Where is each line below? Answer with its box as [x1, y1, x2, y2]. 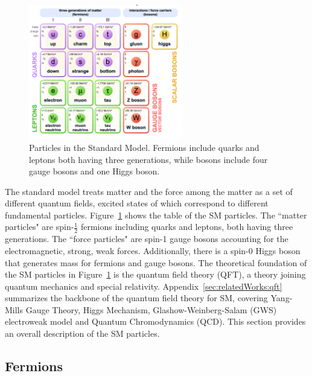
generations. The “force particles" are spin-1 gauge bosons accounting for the [5, 232, 288, 245]
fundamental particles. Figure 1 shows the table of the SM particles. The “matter [5, 208, 307, 221]
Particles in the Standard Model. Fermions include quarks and [29, 141, 259, 153]
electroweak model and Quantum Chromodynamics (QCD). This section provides [5, 315, 306, 328]
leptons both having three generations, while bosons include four [29, 153, 268, 165]
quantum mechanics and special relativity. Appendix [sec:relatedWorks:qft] [5, 279, 282, 292]
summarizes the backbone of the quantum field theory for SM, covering [5, 292, 268, 304]
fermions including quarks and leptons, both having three [80, 220, 293, 233]
